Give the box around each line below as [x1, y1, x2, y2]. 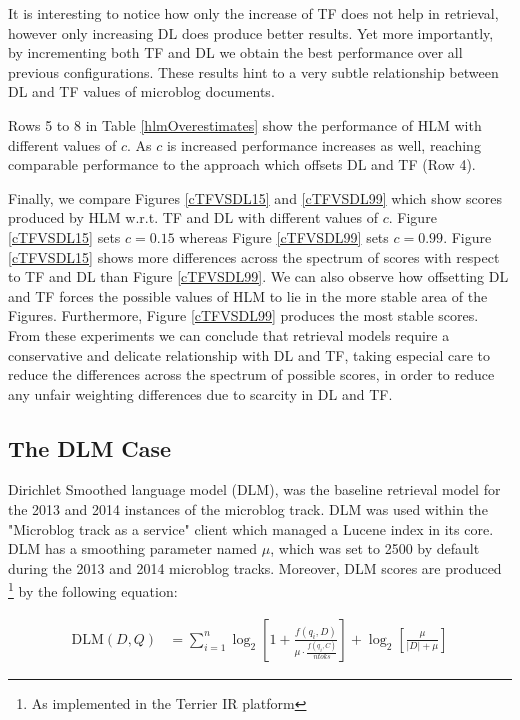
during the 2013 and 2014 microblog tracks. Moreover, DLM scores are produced [8, 557, 502, 578]
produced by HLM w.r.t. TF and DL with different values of [8, 207, 379, 228]
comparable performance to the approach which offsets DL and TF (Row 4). [8, 154, 476, 175]
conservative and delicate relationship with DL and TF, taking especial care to [8, 344, 490, 365]
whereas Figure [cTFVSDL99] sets [179, 226, 389, 247]
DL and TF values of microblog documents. [8, 81, 275, 102]
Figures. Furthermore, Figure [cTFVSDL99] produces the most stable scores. [8, 305, 479, 326]
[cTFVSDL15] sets [8, 226, 121, 247]
